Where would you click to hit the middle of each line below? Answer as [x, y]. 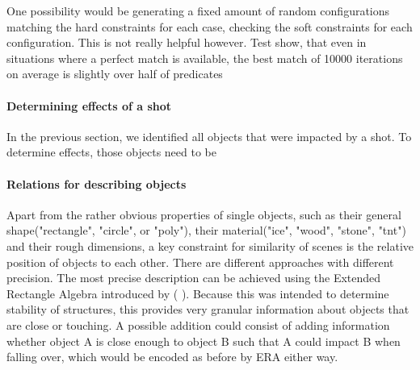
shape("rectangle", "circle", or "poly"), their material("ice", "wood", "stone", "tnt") [206, 230]
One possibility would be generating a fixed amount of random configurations [198, 10]
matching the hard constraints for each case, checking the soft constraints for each [210, 26]
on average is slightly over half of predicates [115, 74]
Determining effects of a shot [89, 105]
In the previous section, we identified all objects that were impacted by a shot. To [209, 136]
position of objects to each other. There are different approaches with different [200, 262]
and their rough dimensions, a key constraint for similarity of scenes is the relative [210, 245]
